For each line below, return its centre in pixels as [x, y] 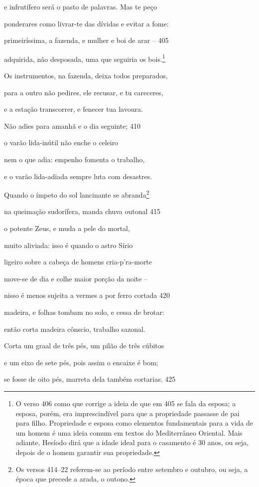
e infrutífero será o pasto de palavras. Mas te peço [80, 6]
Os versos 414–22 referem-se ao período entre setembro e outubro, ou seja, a [132, 469]
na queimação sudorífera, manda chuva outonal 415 [82, 211]
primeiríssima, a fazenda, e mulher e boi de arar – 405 [86, 40]
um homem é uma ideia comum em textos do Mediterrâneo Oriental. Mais [129, 432]
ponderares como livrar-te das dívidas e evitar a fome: [86, 23]
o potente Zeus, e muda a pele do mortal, [67, 228]
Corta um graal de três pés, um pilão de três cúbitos [84, 346]
